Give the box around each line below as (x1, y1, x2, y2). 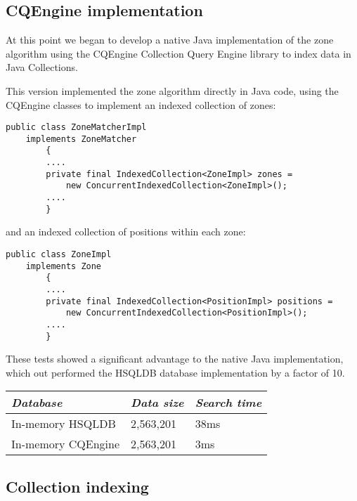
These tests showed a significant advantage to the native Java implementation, (6, 351, 344, 366)
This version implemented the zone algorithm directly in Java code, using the (6, 83, 339, 98)
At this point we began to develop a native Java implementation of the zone (6, 32, 334, 47)
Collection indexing (6, 475, 149, 497)
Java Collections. (6, 60, 78, 74)
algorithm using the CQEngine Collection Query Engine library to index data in (6, 46, 351, 60)
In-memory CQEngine (11, 436, 120, 453)
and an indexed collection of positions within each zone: (6, 224, 246, 239)
